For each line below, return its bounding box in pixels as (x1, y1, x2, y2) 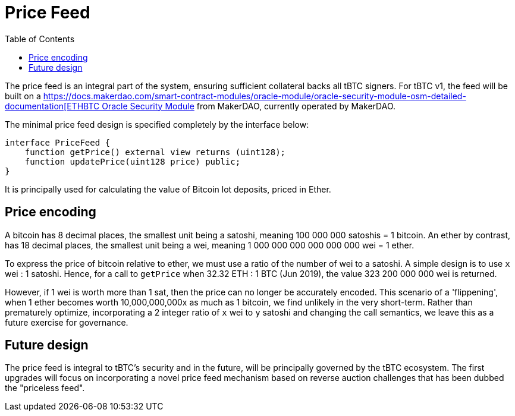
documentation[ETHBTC (5, 100, 100, 111)
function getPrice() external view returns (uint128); (24, 147, 286, 157)
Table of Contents (5, 33, 75, 44)
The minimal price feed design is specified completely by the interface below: (5, 119, 309, 130)
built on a (5, 90, 41, 101)
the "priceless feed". (5, 383, 85, 393)
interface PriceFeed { (5, 137, 111, 147)
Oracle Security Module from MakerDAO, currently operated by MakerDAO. (102, 100, 396, 111)
